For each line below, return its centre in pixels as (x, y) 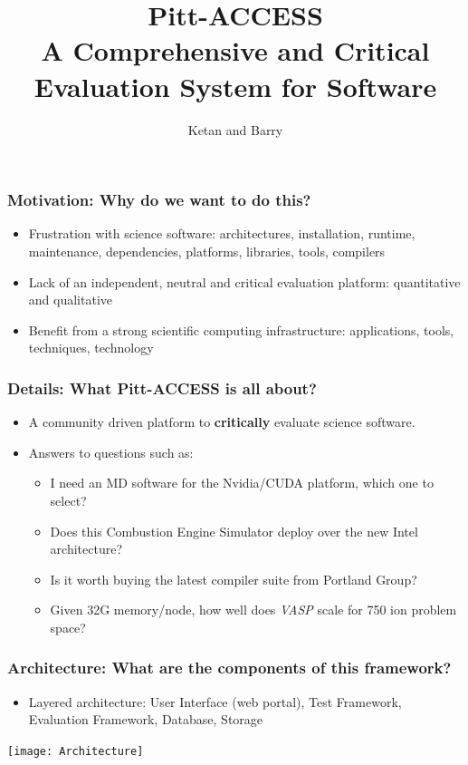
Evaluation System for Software (235, 86)
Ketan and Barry (235, 129)
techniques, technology (91, 348)
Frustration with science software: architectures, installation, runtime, (222, 233)
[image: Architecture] (76, 751)
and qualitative (70, 300)
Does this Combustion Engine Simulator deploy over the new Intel (234, 531)
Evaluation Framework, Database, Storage (146, 719)
